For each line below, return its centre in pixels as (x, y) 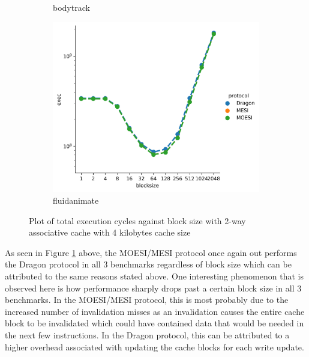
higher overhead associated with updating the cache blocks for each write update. (154, 346)
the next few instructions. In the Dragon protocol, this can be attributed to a (147, 334)
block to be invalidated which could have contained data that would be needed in (154, 323)
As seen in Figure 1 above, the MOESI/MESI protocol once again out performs (151, 252)
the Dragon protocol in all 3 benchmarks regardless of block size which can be (148, 264)
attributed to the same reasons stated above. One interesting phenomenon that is (154, 276)
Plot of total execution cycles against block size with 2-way (137, 220)
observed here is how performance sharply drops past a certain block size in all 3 (153, 288)
